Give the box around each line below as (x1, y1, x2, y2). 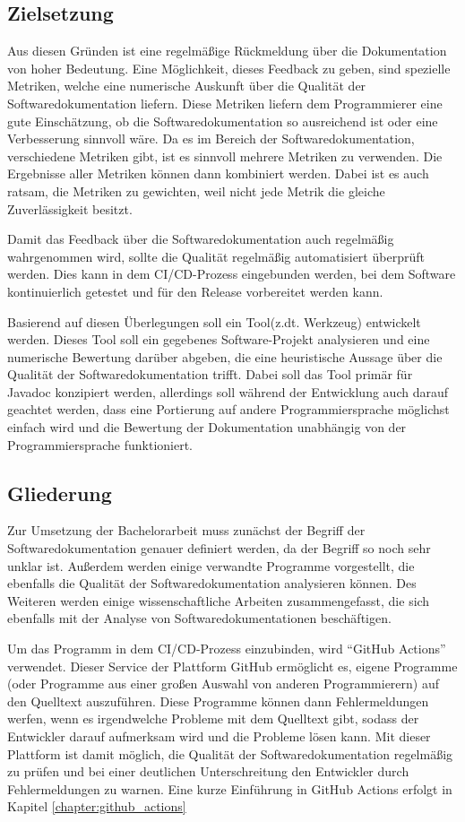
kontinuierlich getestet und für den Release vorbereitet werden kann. (7, 281, 383, 300)
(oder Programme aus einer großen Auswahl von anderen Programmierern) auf (7, 674, 440, 693)
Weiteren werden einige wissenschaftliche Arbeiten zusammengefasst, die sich (7, 591, 430, 610)
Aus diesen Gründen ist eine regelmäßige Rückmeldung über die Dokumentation (7, 41, 447, 60)
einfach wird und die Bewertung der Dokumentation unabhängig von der (7, 418, 407, 437)
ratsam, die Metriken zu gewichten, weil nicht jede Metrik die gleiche (7, 181, 385, 200)
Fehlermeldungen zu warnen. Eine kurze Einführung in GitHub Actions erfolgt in (7, 779, 452, 798)
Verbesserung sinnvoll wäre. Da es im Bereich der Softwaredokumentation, (7, 129, 415, 148)
